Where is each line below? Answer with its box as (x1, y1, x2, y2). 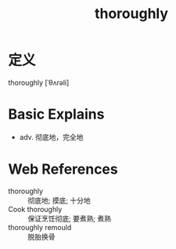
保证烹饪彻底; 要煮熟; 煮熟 (27, 214, 112, 223)
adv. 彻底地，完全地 (19, 132, 84, 141)
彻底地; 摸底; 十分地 (27, 196, 92, 205)
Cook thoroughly (8, 204, 63, 214)
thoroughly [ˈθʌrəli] (8, 78, 70, 87)
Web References (8, 160, 119, 178)
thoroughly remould (8, 222, 72, 232)
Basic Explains (8, 105, 105, 123)
